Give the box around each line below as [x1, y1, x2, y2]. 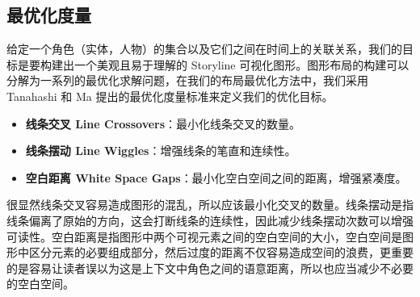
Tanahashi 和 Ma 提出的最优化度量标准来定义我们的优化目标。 [6, 87, 334, 104]
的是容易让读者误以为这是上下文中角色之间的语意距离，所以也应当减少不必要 [6, 259, 414, 276]
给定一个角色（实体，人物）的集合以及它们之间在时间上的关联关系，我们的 [6, 40, 402, 57]
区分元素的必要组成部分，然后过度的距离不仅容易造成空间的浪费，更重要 [28, 244, 414, 261]
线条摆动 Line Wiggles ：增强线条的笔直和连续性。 [25, 142, 296, 159]
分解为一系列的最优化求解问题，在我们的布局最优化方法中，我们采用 [6, 72, 368, 89]
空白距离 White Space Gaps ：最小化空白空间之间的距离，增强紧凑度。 [25, 169, 407, 186]
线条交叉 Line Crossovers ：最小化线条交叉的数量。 [25, 115, 301, 132]
